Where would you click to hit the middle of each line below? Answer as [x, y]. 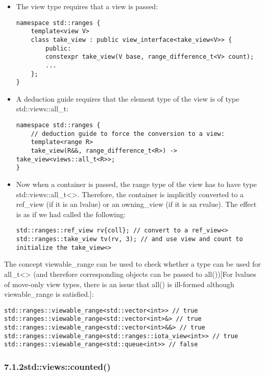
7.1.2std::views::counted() [57, 366]
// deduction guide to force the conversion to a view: [128, 134]
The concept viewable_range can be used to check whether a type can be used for [132, 264]
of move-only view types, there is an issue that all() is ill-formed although [119, 284]
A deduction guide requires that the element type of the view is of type [128, 98]
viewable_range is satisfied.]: [49, 294]
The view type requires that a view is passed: [87, 6]
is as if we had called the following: [71, 214]
